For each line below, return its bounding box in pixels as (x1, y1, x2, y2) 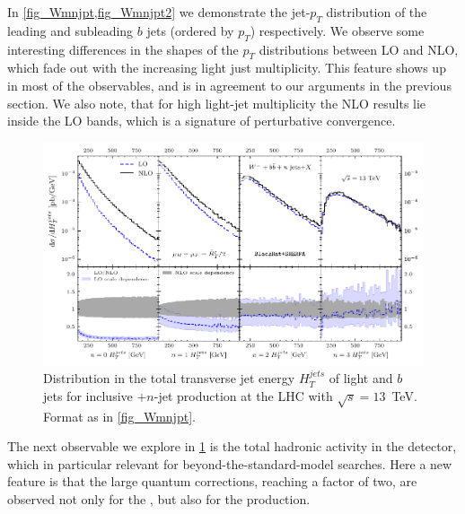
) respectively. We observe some (250, 21, 425, 39)
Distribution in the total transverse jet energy (43, 369, 295, 388)
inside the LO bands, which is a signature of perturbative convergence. (7, 111, 396, 130)
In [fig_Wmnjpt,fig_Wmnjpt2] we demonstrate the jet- (7, 3, 311, 21)
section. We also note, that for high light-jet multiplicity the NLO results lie (7, 93, 426, 112)
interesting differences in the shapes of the (7, 39, 239, 58)
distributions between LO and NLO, (259, 39, 459, 58)
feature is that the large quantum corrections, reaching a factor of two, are (7, 472, 417, 491)
